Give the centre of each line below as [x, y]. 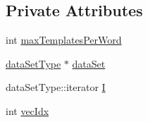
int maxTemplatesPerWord [64, 40]
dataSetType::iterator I [56, 87]
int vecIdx [27, 110]
